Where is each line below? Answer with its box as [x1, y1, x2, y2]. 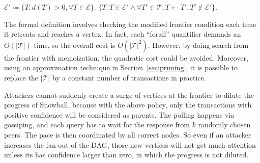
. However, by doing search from [148, 39, 249, 50]
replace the [4, 72, 38, 83]
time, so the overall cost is [34, 39, 115, 50]
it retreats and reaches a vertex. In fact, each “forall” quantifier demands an [4, 29, 241, 39]
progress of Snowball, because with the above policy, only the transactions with [4, 99, 252, 110]
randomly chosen [198, 119, 251, 130]
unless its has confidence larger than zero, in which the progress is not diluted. [4, 149, 249, 160]
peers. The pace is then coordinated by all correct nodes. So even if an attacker [4, 129, 251, 140]
